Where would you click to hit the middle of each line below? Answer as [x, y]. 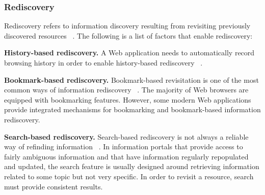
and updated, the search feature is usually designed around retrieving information [132, 166]
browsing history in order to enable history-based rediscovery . [103, 62]
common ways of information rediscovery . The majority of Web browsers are [126, 90]
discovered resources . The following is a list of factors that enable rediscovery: [128, 35]
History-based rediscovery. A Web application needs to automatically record [129, 53]
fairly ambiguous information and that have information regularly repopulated [126, 156]
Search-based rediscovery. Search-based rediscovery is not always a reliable [126, 136]
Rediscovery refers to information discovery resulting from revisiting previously [127, 26]
